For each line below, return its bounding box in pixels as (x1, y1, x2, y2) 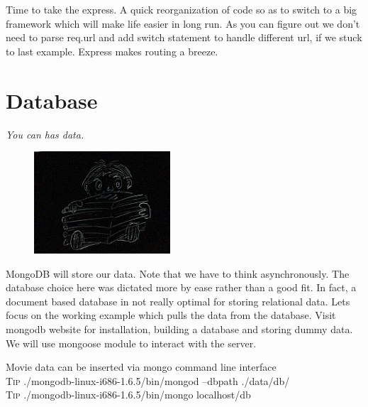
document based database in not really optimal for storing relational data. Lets (6, 293, 350, 308)
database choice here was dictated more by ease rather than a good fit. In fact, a (6, 280, 357, 295)
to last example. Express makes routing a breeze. (6, 43, 218, 58)
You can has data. (6, 126, 84, 141)
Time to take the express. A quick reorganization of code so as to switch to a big (6, 2, 357, 16)
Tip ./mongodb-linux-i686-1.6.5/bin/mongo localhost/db (6, 387, 251, 402)
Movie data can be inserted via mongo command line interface (6, 359, 277, 374)
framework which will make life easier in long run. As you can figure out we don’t (6, 16, 360, 31)
